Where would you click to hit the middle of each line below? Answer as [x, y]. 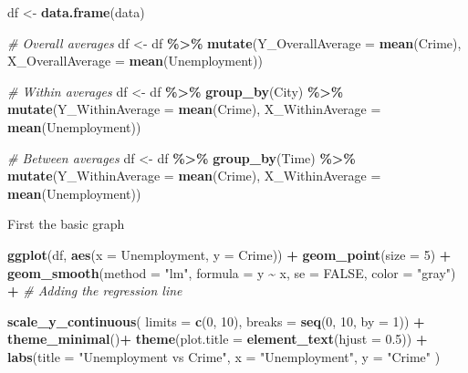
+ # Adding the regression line [95, 290]
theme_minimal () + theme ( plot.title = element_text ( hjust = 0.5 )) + [218, 339]
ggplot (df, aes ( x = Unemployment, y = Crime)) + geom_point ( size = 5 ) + [229, 254]
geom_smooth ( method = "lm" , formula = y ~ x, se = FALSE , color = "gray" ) [232, 272]
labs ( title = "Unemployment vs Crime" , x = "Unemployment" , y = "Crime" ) [224, 356]
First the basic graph [66, 224]
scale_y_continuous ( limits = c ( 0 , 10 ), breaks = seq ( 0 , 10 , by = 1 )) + [216, 321]
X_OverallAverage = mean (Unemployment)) [135, 61]
